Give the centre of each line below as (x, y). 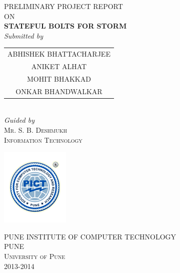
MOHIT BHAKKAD (59, 78)
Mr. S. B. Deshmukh (36, 129)
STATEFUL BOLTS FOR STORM (65, 26)
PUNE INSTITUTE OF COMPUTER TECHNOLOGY (90, 236)
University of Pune (35, 256)
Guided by (19, 120)
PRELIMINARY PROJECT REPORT (63, 6)
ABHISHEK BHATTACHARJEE (59, 54)
